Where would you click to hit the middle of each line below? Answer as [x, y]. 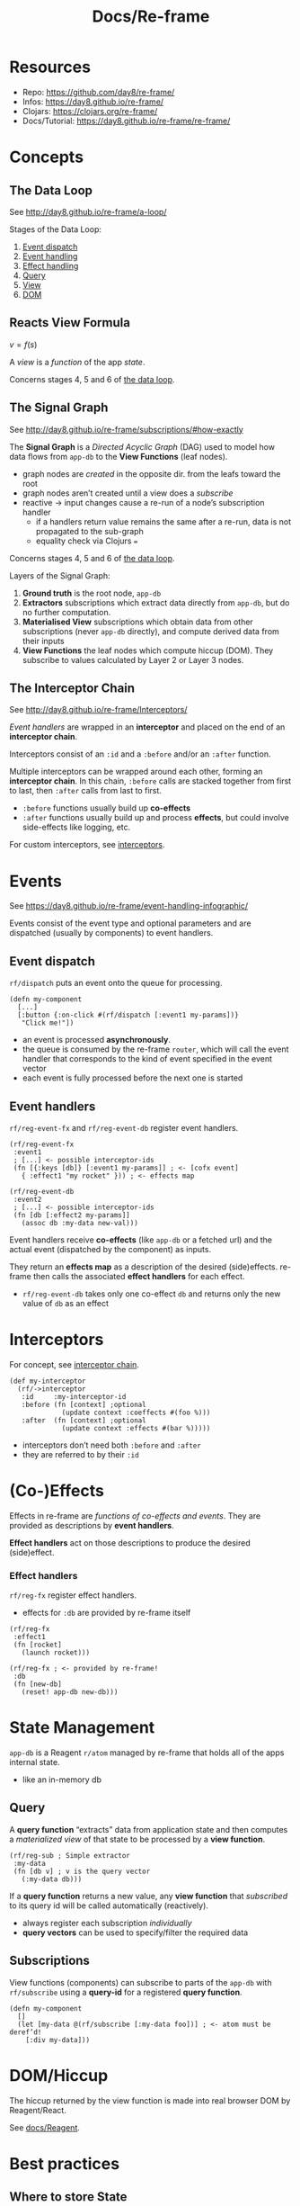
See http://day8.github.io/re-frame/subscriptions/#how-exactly [127, 429]
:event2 [27, 1199]
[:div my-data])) [58, 2040]
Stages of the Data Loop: [55, 229]
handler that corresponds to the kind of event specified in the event [147, 1059]
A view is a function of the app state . [77, 362]
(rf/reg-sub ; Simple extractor [70, 1855]
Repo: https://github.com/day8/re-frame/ [98, 92]
